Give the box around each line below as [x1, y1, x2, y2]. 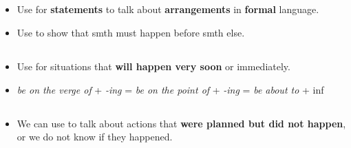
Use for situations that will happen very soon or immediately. [17, 59, 290, 73]
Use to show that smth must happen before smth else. [17, 25, 245, 39]
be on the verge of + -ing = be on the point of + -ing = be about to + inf [17, 82, 324, 96]
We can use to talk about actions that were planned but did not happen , [17, 116, 346, 130]
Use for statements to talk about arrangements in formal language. [17, 2, 319, 17]
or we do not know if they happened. [17, 129, 173, 144]
